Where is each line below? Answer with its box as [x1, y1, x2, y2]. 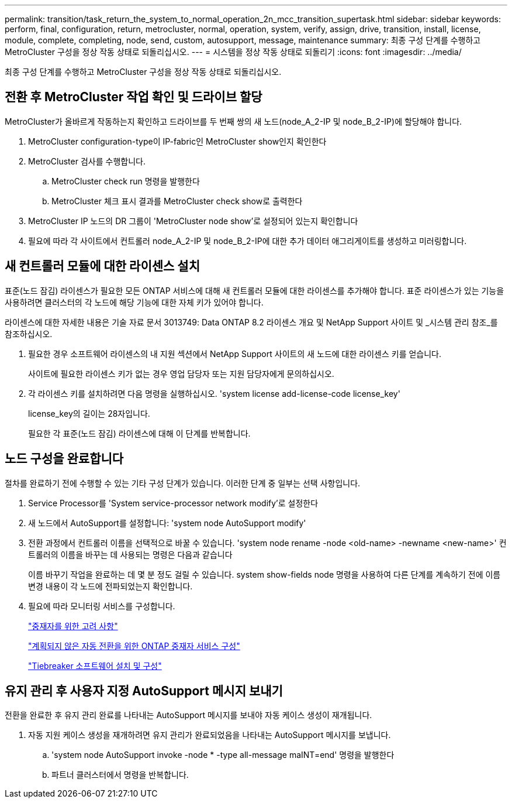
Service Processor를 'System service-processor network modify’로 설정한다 [28, 497, 319, 508]
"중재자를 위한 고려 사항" [28, 620, 118, 631]
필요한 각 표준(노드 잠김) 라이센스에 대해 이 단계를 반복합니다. [28, 428, 251, 438]
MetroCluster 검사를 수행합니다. [28, 156, 146, 166]
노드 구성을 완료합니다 [5, 451, 124, 466]
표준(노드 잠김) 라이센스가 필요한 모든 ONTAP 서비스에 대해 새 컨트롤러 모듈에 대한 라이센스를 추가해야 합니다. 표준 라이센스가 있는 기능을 [5, 285, 504, 296]
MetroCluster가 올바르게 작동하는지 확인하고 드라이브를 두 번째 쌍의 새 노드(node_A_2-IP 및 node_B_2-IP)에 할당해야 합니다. [5, 116, 462, 126]
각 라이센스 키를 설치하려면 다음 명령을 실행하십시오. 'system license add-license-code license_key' [28, 388, 400, 399]
